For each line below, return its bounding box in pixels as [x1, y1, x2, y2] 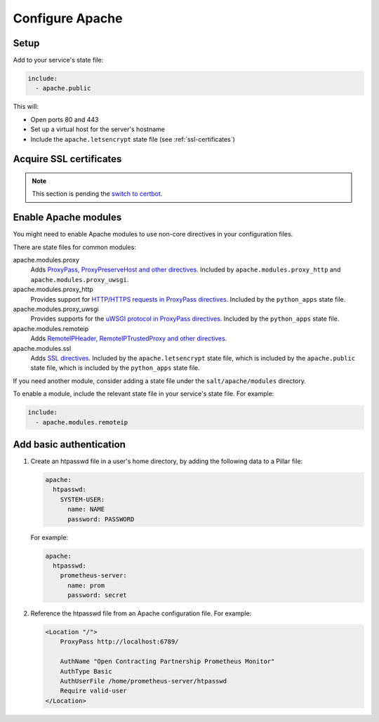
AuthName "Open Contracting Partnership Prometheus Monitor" [60, 657, 275, 666]
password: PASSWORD [67, 515, 135, 523]
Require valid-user [60, 687, 128, 695]
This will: [13, 102, 39, 111]
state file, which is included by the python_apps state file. [30, 363, 200, 372]
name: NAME [67, 505, 105, 514]
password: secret [67, 591, 128, 599]
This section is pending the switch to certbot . [32, 189, 163, 198]
